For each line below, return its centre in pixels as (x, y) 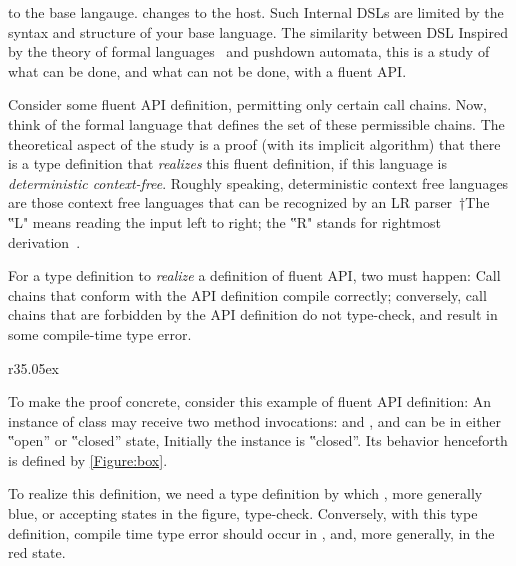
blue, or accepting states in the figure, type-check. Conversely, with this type (243, 513)
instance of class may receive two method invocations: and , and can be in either (255, 420)
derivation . (44, 241)
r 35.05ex (33, 367)
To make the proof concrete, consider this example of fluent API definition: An (250, 401)
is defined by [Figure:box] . (88, 459)
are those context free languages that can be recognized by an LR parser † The (249, 202)
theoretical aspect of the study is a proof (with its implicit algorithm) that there (254, 143)
